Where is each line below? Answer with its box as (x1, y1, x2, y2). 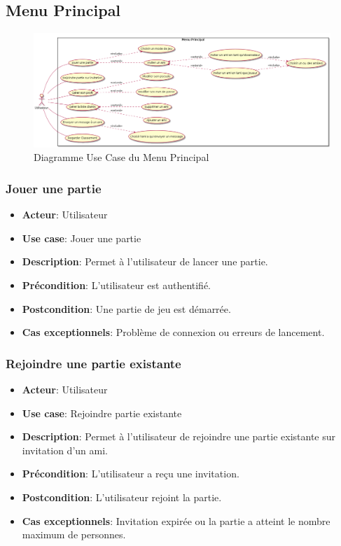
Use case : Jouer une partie (22, 230, 141, 245)
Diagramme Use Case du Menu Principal (34, 150, 209, 164)
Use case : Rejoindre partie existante (22, 405, 182, 420)
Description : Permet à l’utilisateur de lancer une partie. (22, 254, 268, 269)
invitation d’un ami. (22, 442, 108, 457)
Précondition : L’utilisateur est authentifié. (22, 277, 211, 292)
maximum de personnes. (22, 527, 126, 542)
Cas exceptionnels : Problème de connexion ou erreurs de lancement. (22, 325, 325, 339)
